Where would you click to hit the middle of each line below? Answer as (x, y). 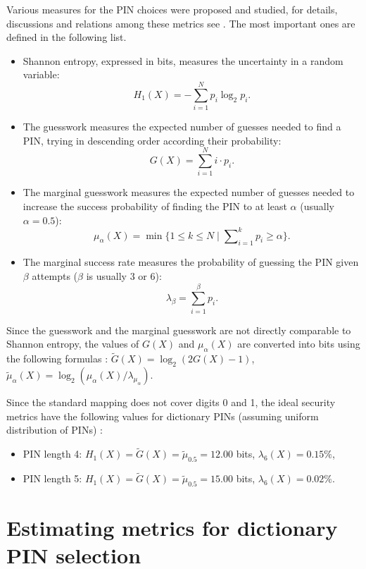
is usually (106, 276)
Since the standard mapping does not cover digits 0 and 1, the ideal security (171, 402)
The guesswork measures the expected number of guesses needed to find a (182, 127)
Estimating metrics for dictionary (172, 528)
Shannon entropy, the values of (73, 344)
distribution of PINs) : (55, 430)
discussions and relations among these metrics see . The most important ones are (181, 23)
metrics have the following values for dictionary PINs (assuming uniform (163, 416)
